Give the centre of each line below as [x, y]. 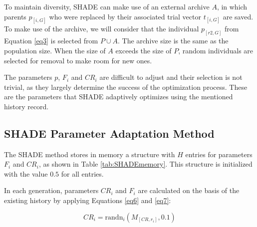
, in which [232, 6]
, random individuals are [216, 50]
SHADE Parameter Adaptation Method [109, 133]
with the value [26, 173]
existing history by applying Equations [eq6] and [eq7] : [88, 200]
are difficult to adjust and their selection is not [171, 77]
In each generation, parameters [51, 190]
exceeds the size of [143, 50]
